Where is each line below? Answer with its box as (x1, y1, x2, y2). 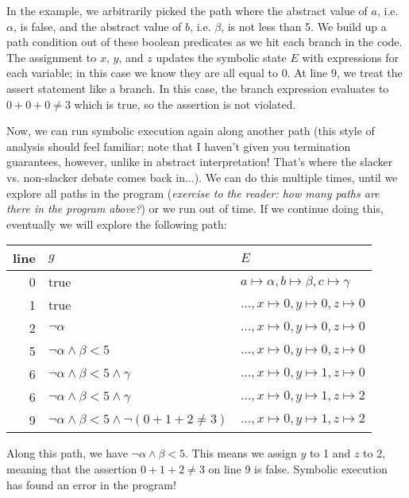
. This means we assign (185, 445, 297, 461)
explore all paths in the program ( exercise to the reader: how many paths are (6, 184, 380, 201)
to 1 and (309, 445, 351, 461)
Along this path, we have (6, 445, 128, 461)
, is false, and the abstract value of (13, 17, 182, 34)
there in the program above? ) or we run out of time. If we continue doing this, (6, 200, 384, 217)
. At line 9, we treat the (287, 64, 403, 81)
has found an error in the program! (6, 476, 176, 492)
